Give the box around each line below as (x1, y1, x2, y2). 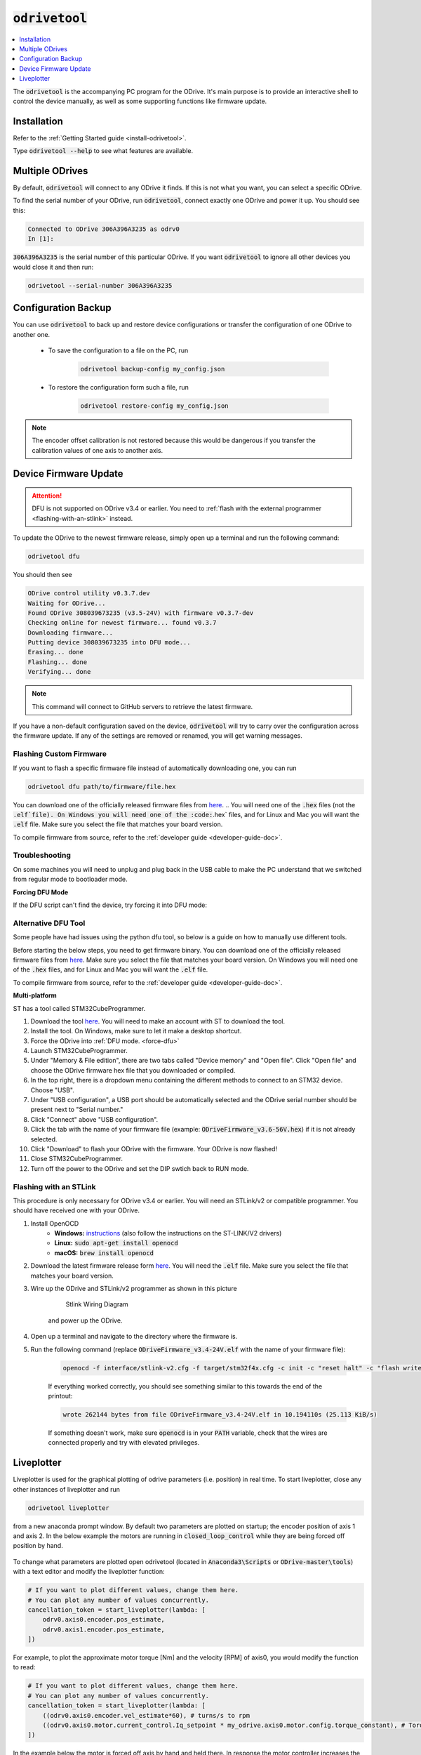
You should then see (13, 571, 73, 579)
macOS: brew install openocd (54, 1248, 154, 1257)
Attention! (32, 491, 62, 500)
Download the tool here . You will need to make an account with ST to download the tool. (30, 1016, 286, 1025)
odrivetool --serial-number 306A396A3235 (27, 282, 173, 289)
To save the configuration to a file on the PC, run (48, 346, 189, 355)
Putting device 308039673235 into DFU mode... (27, 639, 191, 647)
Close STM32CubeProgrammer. (30, 1155, 123, 1163)
